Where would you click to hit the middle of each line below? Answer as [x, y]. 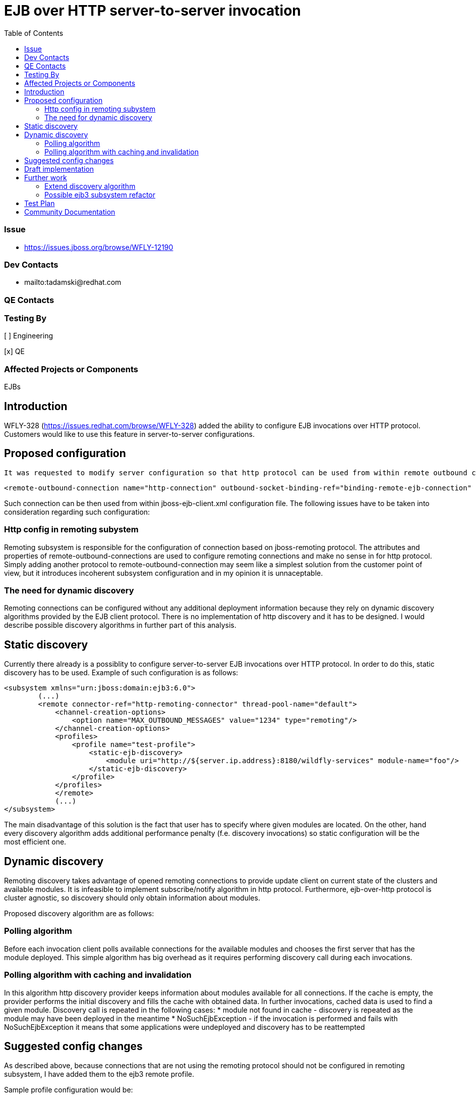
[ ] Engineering [29, 336]
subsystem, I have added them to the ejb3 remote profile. [99, 1074]
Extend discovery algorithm [90, 186]
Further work [46, 177]
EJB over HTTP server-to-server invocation [153, 11]
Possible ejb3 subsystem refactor [100, 194]
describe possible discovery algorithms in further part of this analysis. [120, 625]
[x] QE [14, 352]
